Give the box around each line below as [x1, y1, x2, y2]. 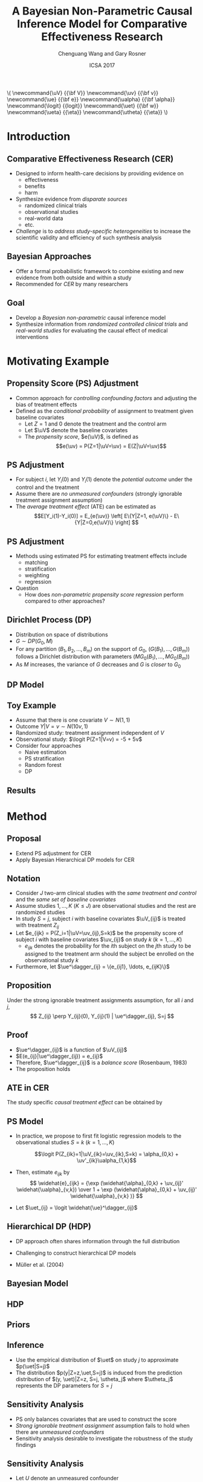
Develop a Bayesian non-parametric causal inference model [15, 314, 166, 321]
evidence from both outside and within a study [15, 274, 132, 281]
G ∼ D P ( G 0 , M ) [15, 637, 53, 646]
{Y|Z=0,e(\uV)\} [74, 519, 114, 526]
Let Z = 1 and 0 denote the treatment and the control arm [24, 420, 167, 427]
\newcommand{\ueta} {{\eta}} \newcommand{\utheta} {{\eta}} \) [7, 108, 168, 115]
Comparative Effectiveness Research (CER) [7, 154, 174, 164]
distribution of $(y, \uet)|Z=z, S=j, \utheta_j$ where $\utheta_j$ [15, 1375, 173, 1382]
